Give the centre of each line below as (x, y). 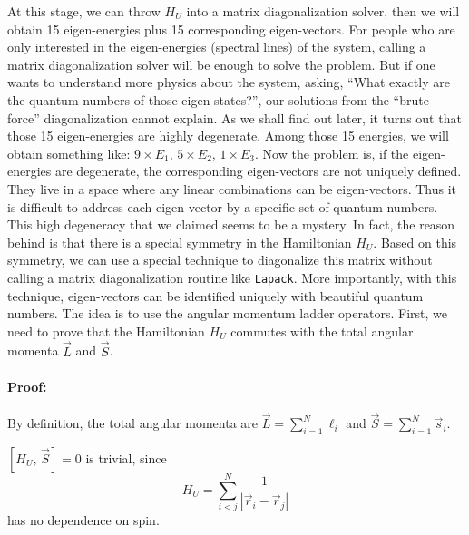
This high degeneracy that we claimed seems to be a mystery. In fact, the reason (231, 224)
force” (24, 117)
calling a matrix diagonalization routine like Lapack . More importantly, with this (232, 277)
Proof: (27, 386)
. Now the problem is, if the (332, 153)
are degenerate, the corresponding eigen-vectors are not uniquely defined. (258, 171)
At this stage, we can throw (84, 11)
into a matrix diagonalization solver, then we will (323, 11)
